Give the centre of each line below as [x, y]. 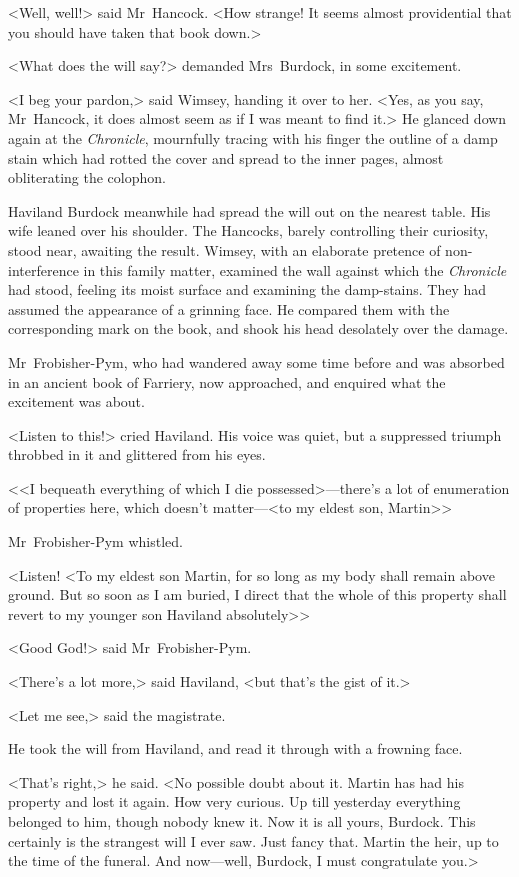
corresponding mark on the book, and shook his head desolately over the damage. [258, 328]
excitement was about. [76, 401]
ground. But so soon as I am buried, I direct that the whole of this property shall [257, 594]
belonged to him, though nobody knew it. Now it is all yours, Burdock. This [242, 821]
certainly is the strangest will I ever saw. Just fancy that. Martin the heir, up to [253, 840]
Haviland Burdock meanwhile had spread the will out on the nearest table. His [249, 210]
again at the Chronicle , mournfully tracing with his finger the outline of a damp [253, 137]
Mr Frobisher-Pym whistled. [95, 541]
